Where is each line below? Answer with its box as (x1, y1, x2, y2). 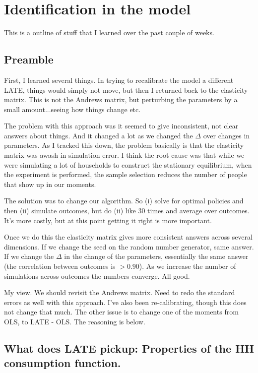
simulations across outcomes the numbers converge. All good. (4, 270, 190, 281)
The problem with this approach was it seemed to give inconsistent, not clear (4, 121, 239, 131)
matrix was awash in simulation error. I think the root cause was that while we (4, 150, 245, 160)
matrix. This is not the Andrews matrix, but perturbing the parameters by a (4, 94, 238, 105)
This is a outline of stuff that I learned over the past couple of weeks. (4, 27, 214, 38)
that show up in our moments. (4, 179, 96, 189)
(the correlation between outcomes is (4, 261, 116, 271)
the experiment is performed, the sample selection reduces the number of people (4, 169, 247, 180)
